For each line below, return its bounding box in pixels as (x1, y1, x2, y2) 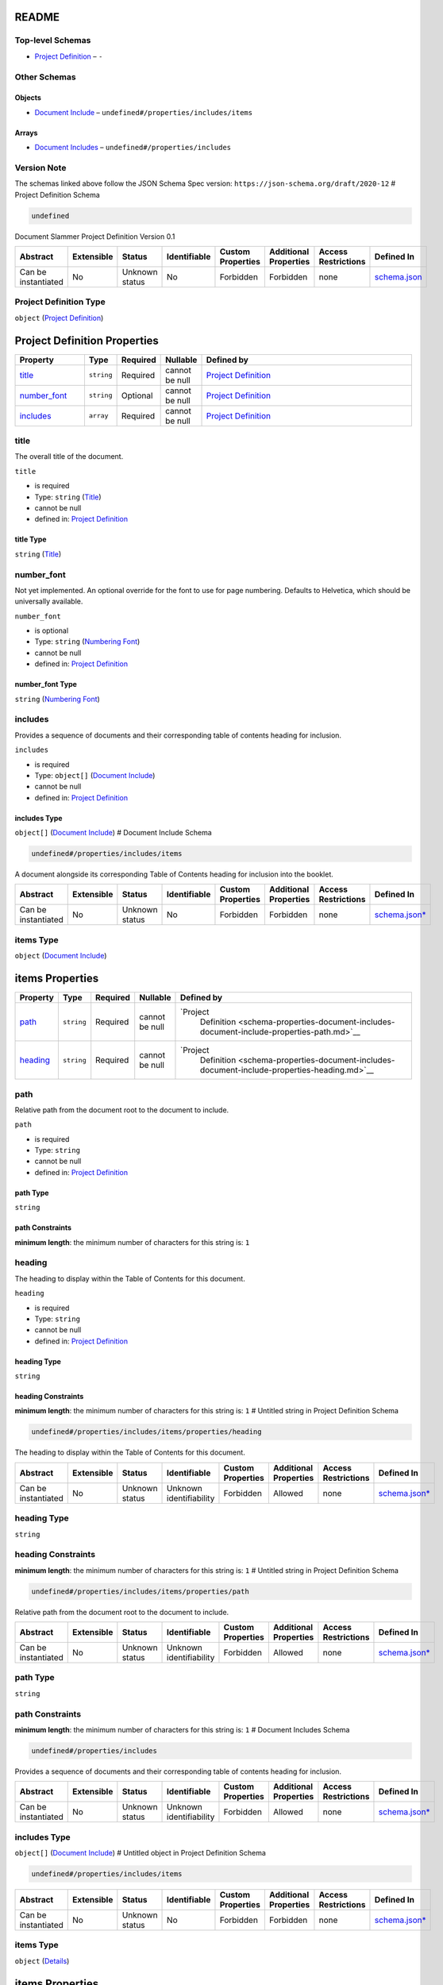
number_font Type (14, 680, 77, 689)
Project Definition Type (14, 296, 106, 307)
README (14, 10, 60, 24)
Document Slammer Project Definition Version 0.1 (14, 231, 175, 241)
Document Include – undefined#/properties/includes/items (34, 107, 253, 117)
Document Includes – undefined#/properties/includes (34, 143, 232, 152)
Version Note (14, 162, 67, 173)
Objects (14, 93, 41, 102)
